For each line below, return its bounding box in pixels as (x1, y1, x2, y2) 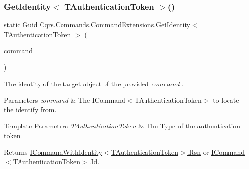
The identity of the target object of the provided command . (4, 78, 184, 88)
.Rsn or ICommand (187, 147, 245, 157)
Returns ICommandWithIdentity (4, 147, 103, 157)
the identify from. (4, 104, 57, 114)
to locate (213, 95, 239, 105)
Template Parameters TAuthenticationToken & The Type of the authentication (4, 121, 241, 131)
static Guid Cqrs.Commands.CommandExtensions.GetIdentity (4, 20, 190, 30)
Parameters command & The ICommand (4, 95, 125, 105)
